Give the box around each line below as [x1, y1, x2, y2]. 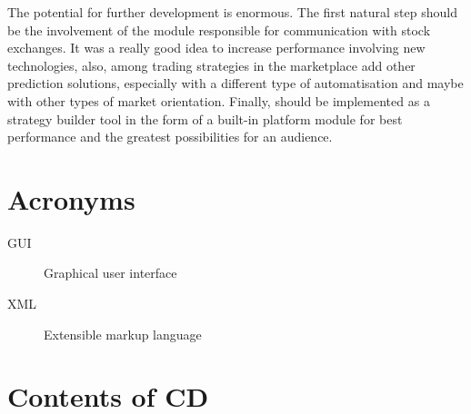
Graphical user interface [44, 263, 177, 282]
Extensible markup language [44, 324, 202, 343]
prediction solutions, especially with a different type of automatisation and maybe [7, 74, 464, 93]
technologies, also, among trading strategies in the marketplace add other [7, 55, 416, 74]
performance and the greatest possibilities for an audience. [7, 127, 333, 146]
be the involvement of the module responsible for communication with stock [7, 20, 431, 39]
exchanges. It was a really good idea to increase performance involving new [7, 38, 426, 57]
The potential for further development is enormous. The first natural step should [7, 3, 457, 21]
